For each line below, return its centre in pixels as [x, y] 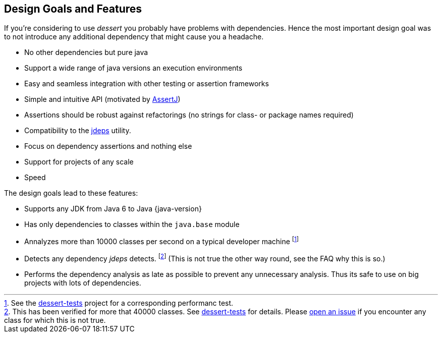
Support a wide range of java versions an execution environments [133, 68]
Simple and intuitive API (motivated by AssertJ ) [102, 99]
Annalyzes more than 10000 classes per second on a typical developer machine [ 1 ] [162, 241]
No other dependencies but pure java [86, 52]
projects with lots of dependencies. [83, 283]
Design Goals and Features [73, 9]
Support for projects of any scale [79, 162]
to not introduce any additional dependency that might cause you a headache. [134, 37]
